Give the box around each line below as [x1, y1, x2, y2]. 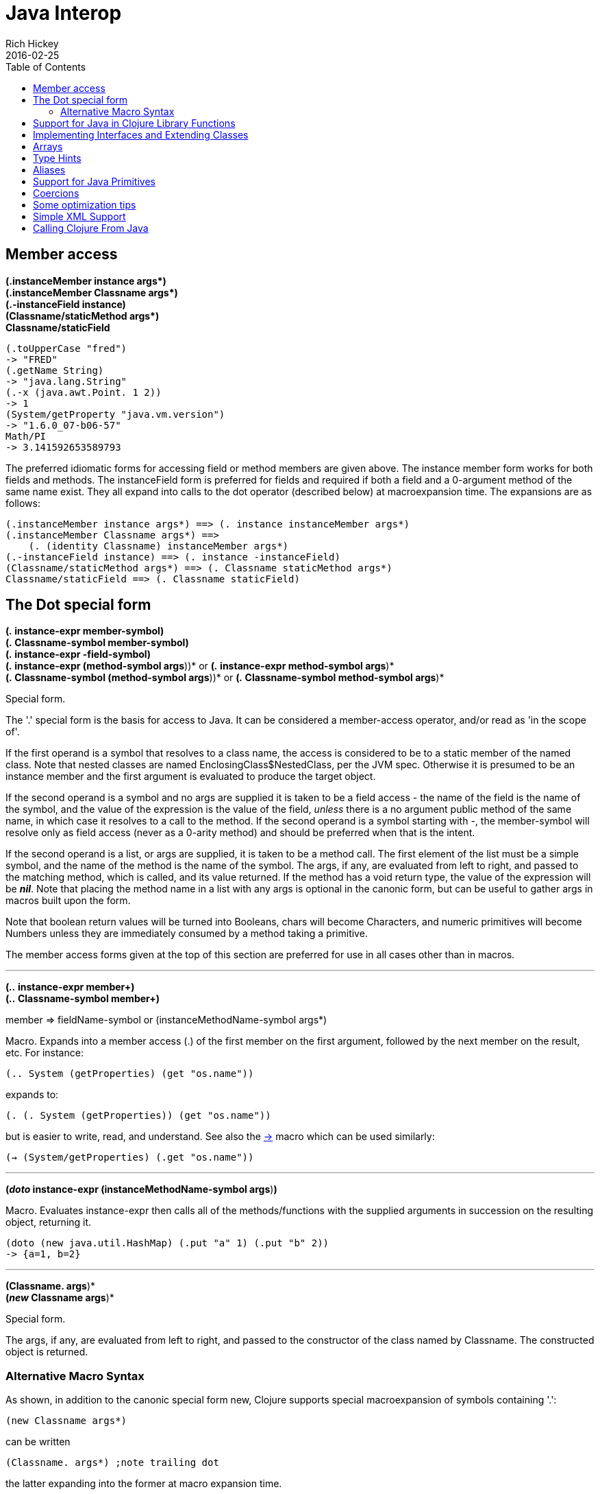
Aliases [33, 163, 66, 176]
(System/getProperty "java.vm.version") [5, 408, 225, 420]
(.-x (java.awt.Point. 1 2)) [5, 386, 162, 398]
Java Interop [5, 1, 122, 25]
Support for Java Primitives [33, 175, 155, 187]
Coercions [33, 187, 79, 199]
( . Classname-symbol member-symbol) [5, 637, 189, 649]
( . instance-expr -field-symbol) [5, 648, 151, 661]
